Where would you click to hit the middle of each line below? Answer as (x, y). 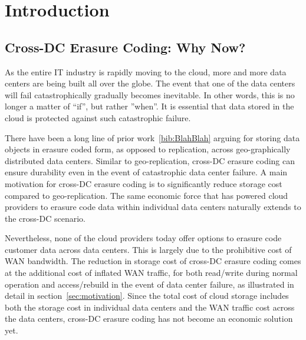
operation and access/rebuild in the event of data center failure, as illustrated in (149, 284)
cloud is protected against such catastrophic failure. (98, 117)
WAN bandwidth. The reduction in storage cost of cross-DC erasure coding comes (153, 261)
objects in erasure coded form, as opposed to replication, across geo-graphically (148, 149)
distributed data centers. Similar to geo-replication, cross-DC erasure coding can (150, 160)
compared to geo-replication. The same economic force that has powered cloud (147, 195)
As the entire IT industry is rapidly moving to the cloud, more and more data (146, 71)
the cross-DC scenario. (45, 218)
